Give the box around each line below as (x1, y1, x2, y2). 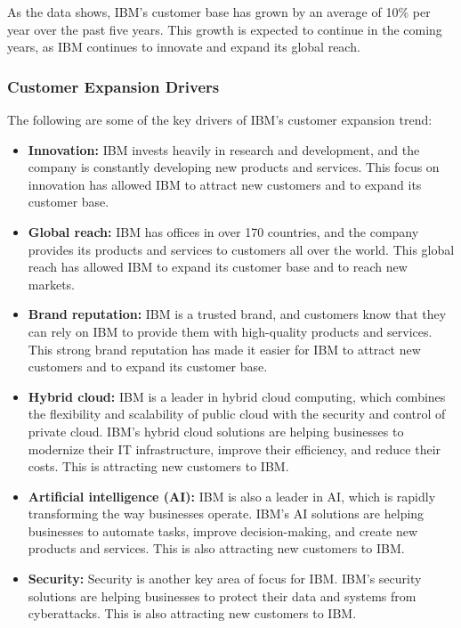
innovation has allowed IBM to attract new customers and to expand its (28, 175, 422, 193)
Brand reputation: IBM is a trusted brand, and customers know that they (28, 305, 447, 323)
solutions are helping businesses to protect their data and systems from (28, 586, 417, 605)
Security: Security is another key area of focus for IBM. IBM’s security (28, 569, 422, 588)
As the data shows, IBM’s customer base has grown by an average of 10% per (7, 3, 431, 20)
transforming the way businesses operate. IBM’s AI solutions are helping (28, 504, 425, 523)
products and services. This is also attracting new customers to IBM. (28, 539, 405, 558)
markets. (28, 274, 76, 293)
